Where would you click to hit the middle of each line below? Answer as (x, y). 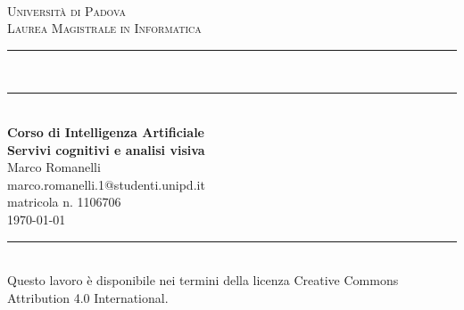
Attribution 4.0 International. (88, 297)
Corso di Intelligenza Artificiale (106, 131)
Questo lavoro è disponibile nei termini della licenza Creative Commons (203, 280)
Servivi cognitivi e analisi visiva (106, 149)
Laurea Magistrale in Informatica (104, 28)
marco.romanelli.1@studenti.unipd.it (106, 184)
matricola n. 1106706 (64, 202)
